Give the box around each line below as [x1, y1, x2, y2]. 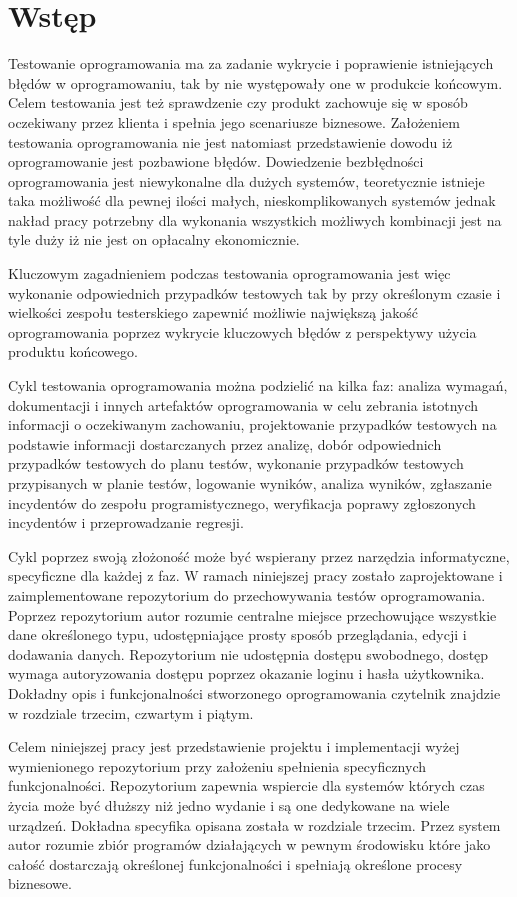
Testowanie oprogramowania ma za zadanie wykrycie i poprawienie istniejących [8, 53, 494, 74]
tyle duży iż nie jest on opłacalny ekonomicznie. [8, 229, 300, 250]
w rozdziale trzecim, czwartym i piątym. [8, 702, 254, 723]
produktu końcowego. [8, 341, 138, 362]
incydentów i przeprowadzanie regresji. [8, 512, 244, 533]
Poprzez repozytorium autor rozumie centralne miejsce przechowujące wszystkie [8, 604, 497, 625]
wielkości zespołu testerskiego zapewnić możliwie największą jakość [8, 302, 418, 323]
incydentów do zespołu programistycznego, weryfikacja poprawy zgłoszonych [8, 492, 476, 513]
